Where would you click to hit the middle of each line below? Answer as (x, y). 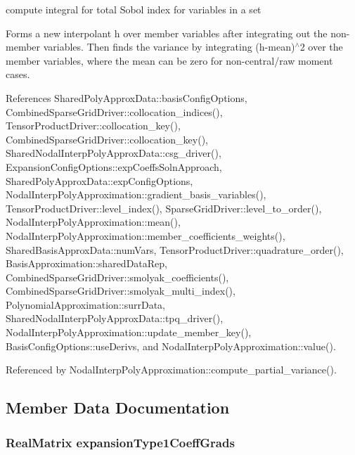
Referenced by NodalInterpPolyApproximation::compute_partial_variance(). (171, 370)
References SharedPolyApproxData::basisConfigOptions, (127, 97)
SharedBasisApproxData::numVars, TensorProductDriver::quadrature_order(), (175, 249)
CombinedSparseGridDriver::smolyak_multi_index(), (121, 291)
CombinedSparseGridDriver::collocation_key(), (107, 139)
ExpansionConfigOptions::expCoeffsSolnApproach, (114, 166)
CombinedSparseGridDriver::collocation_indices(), (114, 111)
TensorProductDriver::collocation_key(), (93, 126)
